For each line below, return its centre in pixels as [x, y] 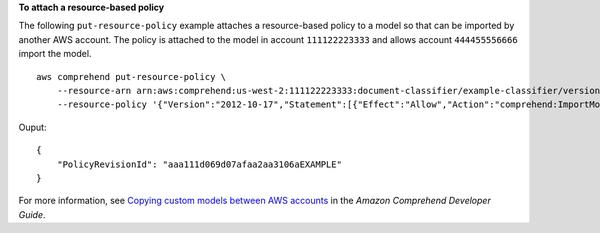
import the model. [55, 54]
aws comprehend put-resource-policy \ [131, 76]
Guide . [32, 214]
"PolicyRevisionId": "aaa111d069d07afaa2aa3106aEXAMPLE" [199, 164]
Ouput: [32, 127]
